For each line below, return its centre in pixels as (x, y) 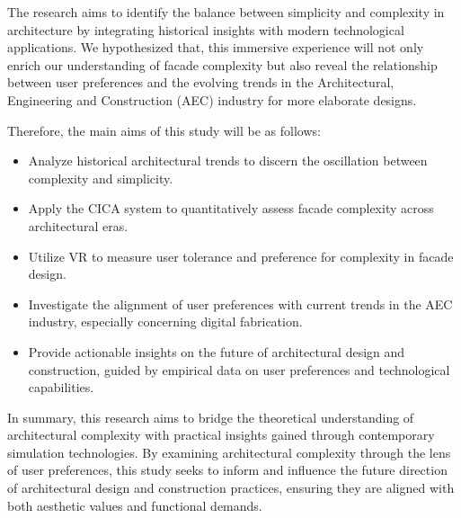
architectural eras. (78, 225)
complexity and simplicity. (101, 178)
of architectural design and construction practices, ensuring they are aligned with (231, 488)
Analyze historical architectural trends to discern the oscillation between (228, 161)
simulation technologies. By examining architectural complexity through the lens (229, 452)
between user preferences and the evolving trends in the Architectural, (201, 82)
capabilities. (61, 387)
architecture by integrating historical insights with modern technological (206, 29)
